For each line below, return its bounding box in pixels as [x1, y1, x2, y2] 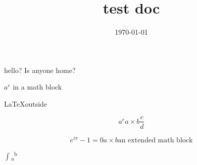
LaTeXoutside [4, 98, 47, 109]
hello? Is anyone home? [4, 64, 76, 75]
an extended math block [118, 136, 193, 144]
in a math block [13, 81, 62, 92]
